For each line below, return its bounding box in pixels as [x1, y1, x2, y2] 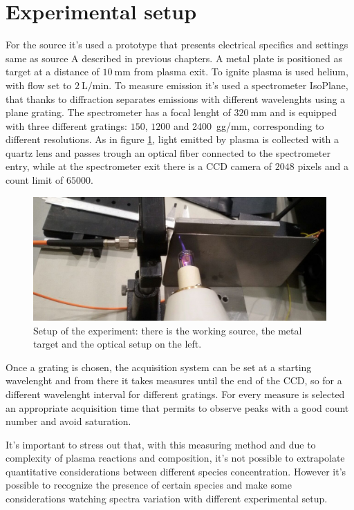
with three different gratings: [6, 118, 127, 133]
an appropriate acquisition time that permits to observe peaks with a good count [6, 400, 349, 415]
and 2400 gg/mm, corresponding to [173, 118, 324, 133]
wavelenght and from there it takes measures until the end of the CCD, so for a [6, 373, 342, 388]
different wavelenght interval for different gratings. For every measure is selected [6, 386, 345, 401]
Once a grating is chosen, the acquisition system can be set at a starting [6, 359, 312, 374]
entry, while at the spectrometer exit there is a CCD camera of [6, 159, 272, 173]
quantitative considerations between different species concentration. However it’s [6, 464, 346, 478]
